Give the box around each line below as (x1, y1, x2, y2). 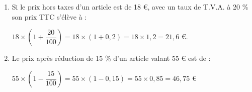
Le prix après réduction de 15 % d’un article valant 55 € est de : (12, 53, 211, 63)
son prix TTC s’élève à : (12, 11, 87, 22)
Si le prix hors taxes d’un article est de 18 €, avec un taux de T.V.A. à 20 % (12, 2, 248, 12)
